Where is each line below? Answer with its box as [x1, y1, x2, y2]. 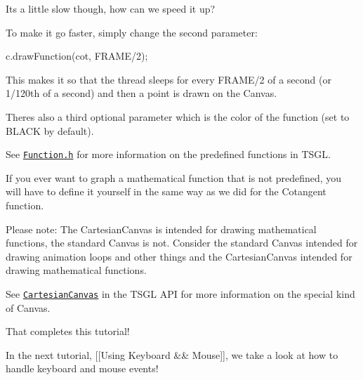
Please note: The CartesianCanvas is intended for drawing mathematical [6, 221, 317, 236]
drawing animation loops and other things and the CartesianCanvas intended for [6, 249, 352, 263]
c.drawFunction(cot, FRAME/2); [6, 48, 148, 63]
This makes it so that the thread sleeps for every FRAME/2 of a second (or [6, 72, 331, 86]
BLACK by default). [6, 123, 94, 138]
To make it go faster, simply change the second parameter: [6, 25, 258, 39]
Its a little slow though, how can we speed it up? [6, 1, 216, 15]
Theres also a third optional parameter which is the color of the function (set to [6, 109, 350, 124]
